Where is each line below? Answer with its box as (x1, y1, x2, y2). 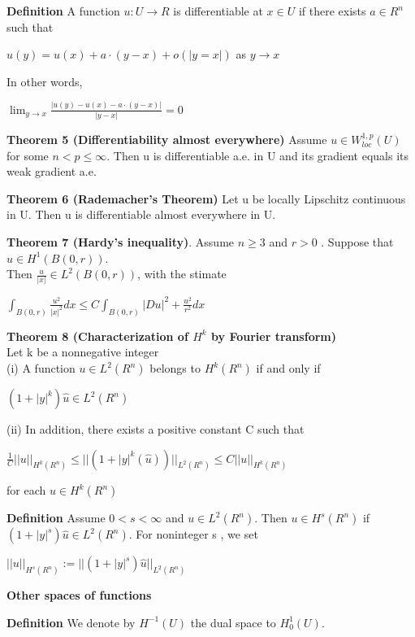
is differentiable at (173, 2, 263, 19)
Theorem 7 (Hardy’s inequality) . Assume (6, 233, 235, 250)
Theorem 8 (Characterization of (6, 327, 188, 344)
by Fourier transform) (211, 327, 336, 344)
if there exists (298, 2, 366, 19)
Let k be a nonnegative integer (6, 343, 159, 360)
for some (6, 146, 49, 164)
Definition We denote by (6, 613, 136, 630)
